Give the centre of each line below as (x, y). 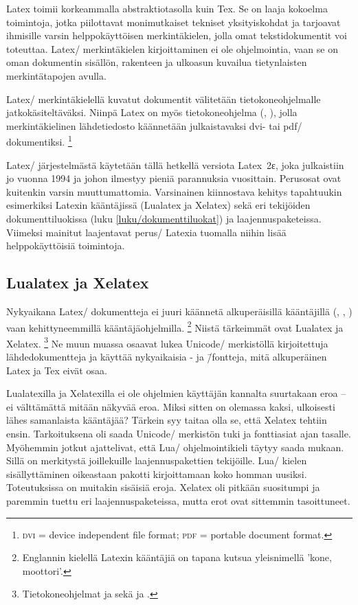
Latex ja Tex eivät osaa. (57, 370)
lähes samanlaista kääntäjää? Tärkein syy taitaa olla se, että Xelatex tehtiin (167, 420)
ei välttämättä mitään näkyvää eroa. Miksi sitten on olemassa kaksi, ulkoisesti (171, 406)
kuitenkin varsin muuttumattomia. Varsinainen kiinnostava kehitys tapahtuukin (174, 191)
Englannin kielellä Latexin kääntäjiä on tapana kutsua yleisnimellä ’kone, (177, 557)
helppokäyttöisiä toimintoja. (66, 246)
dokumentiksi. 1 (39, 140)
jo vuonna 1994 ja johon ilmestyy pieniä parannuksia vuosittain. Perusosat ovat (174, 178)
